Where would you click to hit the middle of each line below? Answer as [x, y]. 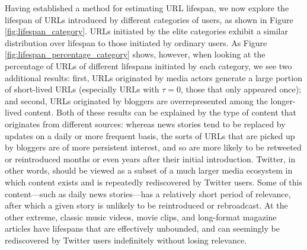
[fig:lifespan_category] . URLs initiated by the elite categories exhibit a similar [146, 31]
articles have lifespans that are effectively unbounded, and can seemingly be [142, 228]
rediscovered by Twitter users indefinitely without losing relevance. [126, 240]
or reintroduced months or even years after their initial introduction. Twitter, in [150, 158]
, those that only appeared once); [241, 89]
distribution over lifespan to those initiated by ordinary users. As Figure [136, 42]
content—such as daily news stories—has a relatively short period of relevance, [148, 193]
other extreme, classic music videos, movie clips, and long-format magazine [141, 217]
